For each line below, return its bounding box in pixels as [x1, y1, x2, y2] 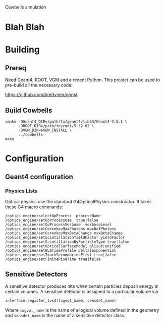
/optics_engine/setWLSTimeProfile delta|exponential [5, 248, 116, 253]
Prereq [5, 64, 26, 72]
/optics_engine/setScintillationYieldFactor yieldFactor [5, 235, 125, 240]
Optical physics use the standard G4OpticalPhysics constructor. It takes [5, 198, 152, 204]
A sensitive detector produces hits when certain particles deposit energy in [5, 283, 159, 289]
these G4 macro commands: [5, 204, 63, 210]
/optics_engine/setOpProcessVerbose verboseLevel [5, 222, 112, 227]
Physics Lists [5, 187, 38, 194]
